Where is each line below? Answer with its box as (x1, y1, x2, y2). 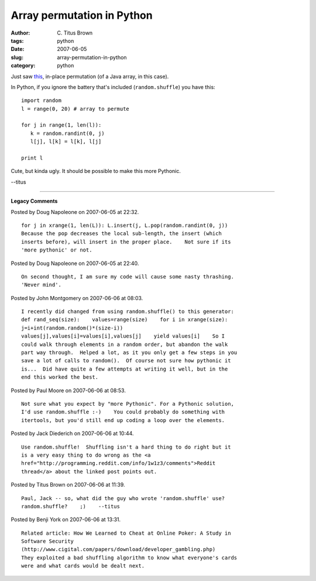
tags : (11, 37, 24, 44)
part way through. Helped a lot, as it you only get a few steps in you (21, 349, 238, 356)
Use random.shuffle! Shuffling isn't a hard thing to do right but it (21, 443, 231, 450)
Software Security (21, 538, 74, 545)
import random (21, 97, 61, 104)
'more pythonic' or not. (21, 247, 92, 253)
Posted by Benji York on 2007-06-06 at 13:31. (11, 516, 121, 523)
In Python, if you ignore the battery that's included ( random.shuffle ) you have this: (11, 83, 216, 90)
